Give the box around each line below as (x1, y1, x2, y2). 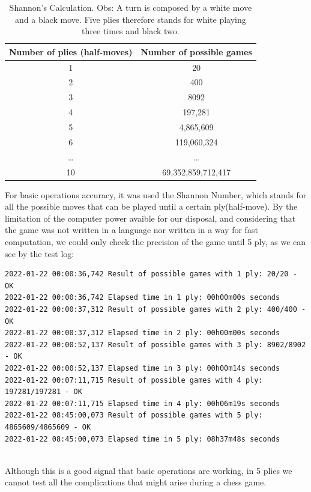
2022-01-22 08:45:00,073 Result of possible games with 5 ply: (5, 411, 263, 420)
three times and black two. (82, 25, 180, 37)
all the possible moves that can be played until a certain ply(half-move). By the (5, 200, 298, 213)
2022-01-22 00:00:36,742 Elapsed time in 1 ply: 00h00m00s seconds (5, 293, 280, 302)
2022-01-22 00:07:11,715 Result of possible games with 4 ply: (5, 375, 263, 384)
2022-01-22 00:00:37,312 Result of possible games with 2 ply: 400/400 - (5, 305, 306, 314)
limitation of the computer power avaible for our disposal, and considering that (5, 211, 296, 224)
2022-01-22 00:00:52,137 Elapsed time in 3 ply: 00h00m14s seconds (5, 363, 280, 372)
